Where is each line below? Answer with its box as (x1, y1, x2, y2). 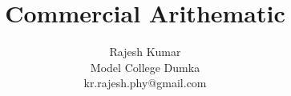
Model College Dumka (90, 58, 200, 75)
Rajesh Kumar (109, 43, 181, 60)
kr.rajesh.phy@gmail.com (83, 74, 207, 91)
